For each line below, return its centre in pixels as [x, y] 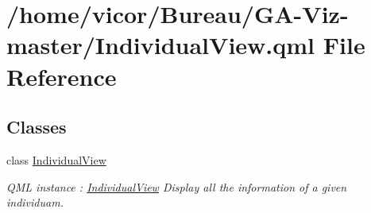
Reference [62, 76]
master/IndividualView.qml [161, 45]
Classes [37, 127]
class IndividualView [56, 159]
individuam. [35, 202]
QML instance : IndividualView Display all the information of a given [177, 186]
